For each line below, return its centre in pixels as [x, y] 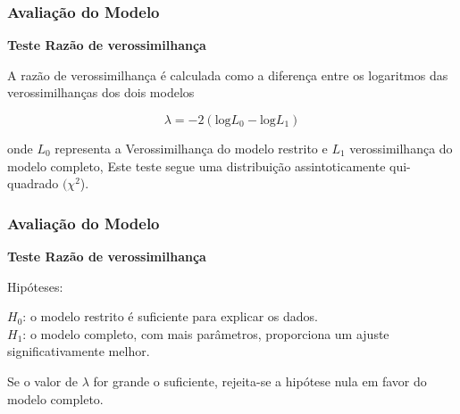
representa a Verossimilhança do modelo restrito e [191, 148]
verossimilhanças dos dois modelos [101, 92]
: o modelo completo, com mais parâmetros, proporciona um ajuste [206, 333]
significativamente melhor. [79, 351]
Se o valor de [42, 381]
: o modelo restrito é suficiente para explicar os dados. [170, 316]
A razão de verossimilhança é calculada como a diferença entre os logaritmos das [228, 75]
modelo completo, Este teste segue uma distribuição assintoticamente [197, 166]
